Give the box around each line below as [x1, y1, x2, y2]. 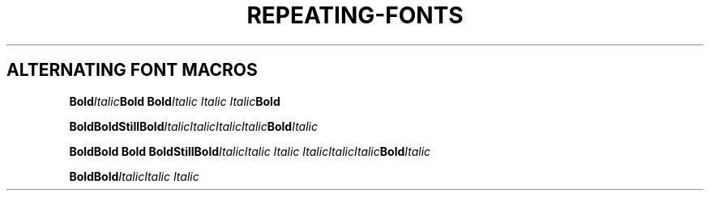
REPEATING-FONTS [246, 2, 464, 29]
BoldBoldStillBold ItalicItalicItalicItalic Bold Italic [69, 119, 318, 133]
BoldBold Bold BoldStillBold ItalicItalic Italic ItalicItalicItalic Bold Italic [69, 144, 431, 158]
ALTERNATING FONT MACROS [6, 60, 258, 81]
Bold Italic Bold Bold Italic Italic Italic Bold [69, 94, 280, 108]
